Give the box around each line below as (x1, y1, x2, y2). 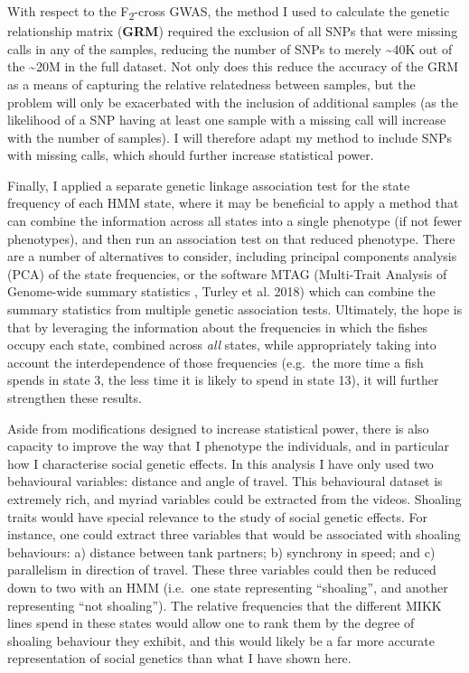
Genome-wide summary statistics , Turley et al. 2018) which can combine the (7, 282, 436, 301)
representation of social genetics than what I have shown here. (7, 649, 352, 668)
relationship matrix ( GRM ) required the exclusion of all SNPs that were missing (7, 22, 458, 41)
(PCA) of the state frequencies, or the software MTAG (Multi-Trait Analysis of (7, 264, 447, 283)
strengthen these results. (7, 388, 142, 407)
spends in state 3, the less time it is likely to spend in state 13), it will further (7, 370, 439, 389)
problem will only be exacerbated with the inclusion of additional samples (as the (7, 92, 458, 111)
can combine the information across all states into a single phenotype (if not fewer (7, 211, 463, 230)
